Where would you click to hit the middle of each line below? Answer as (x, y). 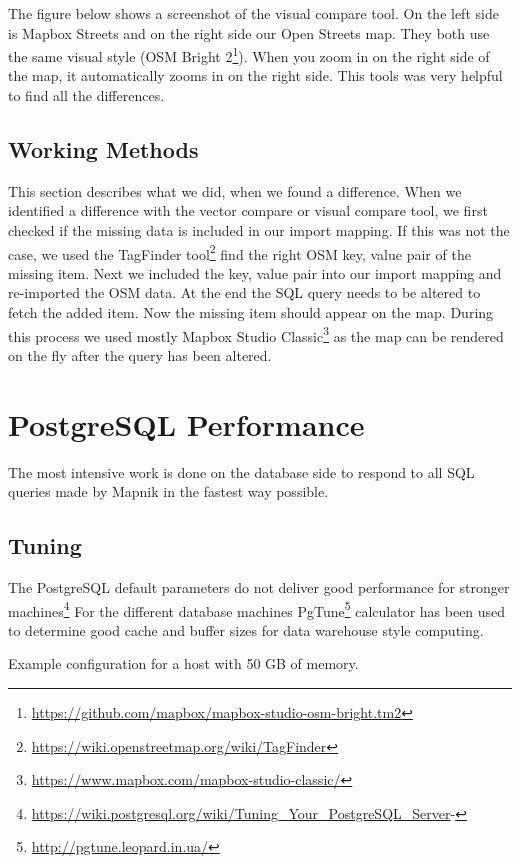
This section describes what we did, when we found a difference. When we (235, 190)
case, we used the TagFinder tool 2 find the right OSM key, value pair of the (239, 252)
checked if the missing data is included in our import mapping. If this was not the (259, 230)
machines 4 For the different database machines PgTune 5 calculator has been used (257, 609)
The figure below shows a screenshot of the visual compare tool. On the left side (253, 13)
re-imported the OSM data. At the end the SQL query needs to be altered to (244, 292)
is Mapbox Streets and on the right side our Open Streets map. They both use (249, 32)
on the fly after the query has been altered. (140, 354)
